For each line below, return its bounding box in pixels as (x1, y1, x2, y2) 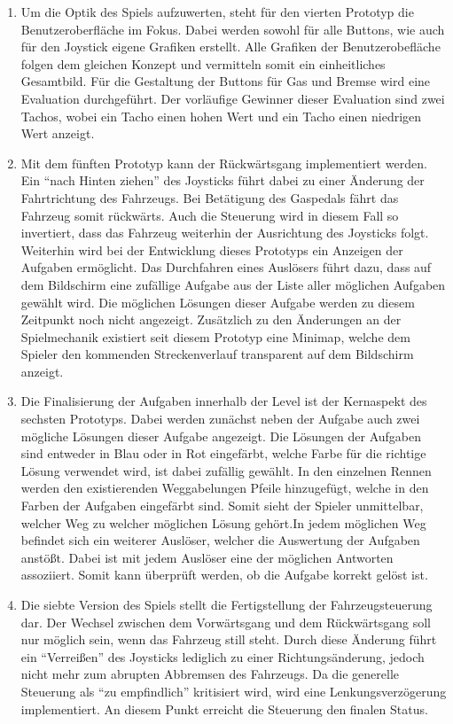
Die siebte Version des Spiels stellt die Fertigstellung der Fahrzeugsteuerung (20, 596, 433, 613)
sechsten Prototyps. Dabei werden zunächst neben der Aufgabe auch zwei (20, 409, 420, 428)
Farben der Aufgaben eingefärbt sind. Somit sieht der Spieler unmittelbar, (20, 496, 424, 515)
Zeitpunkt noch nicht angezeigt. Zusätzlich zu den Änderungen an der (20, 310, 402, 329)
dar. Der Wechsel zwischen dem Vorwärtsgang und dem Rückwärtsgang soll (20, 612, 431, 631)
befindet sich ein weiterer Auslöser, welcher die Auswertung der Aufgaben (20, 531, 420, 549)
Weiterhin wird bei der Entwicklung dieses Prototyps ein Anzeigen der (20, 240, 403, 259)
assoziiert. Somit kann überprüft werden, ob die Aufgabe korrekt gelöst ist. (20, 565, 428, 584)
